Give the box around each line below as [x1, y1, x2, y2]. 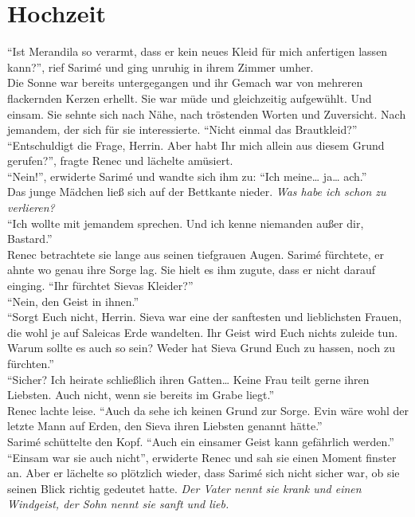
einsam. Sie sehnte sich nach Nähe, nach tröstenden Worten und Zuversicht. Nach [7, 105, 406, 122]
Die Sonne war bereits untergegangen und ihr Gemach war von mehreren [7, 74, 363, 91]
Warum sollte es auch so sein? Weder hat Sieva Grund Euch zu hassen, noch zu [7, 339, 395, 356]
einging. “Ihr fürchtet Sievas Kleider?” [7, 277, 194, 294]
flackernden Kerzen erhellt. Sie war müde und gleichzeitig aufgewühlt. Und [7, 89, 372, 106]
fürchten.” [7, 355, 54, 371]
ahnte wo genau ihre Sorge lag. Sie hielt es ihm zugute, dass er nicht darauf [7, 261, 375, 278]
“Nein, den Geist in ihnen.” [7, 292, 139, 309]
